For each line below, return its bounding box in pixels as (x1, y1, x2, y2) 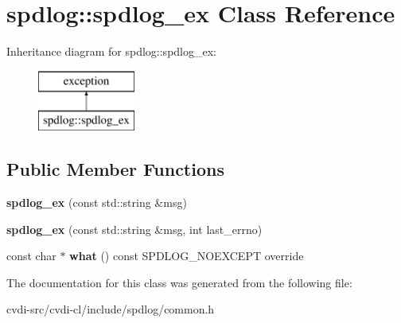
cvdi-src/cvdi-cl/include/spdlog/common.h (6, 301, 215, 317)
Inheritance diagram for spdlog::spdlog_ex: (6, 43, 216, 60)
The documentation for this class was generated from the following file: (6, 274, 352, 290)
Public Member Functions (6, 157, 224, 181)
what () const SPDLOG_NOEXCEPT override (69, 247, 304, 264)
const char (6, 247, 56, 264)
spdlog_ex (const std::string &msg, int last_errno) (6, 220, 263, 237)
